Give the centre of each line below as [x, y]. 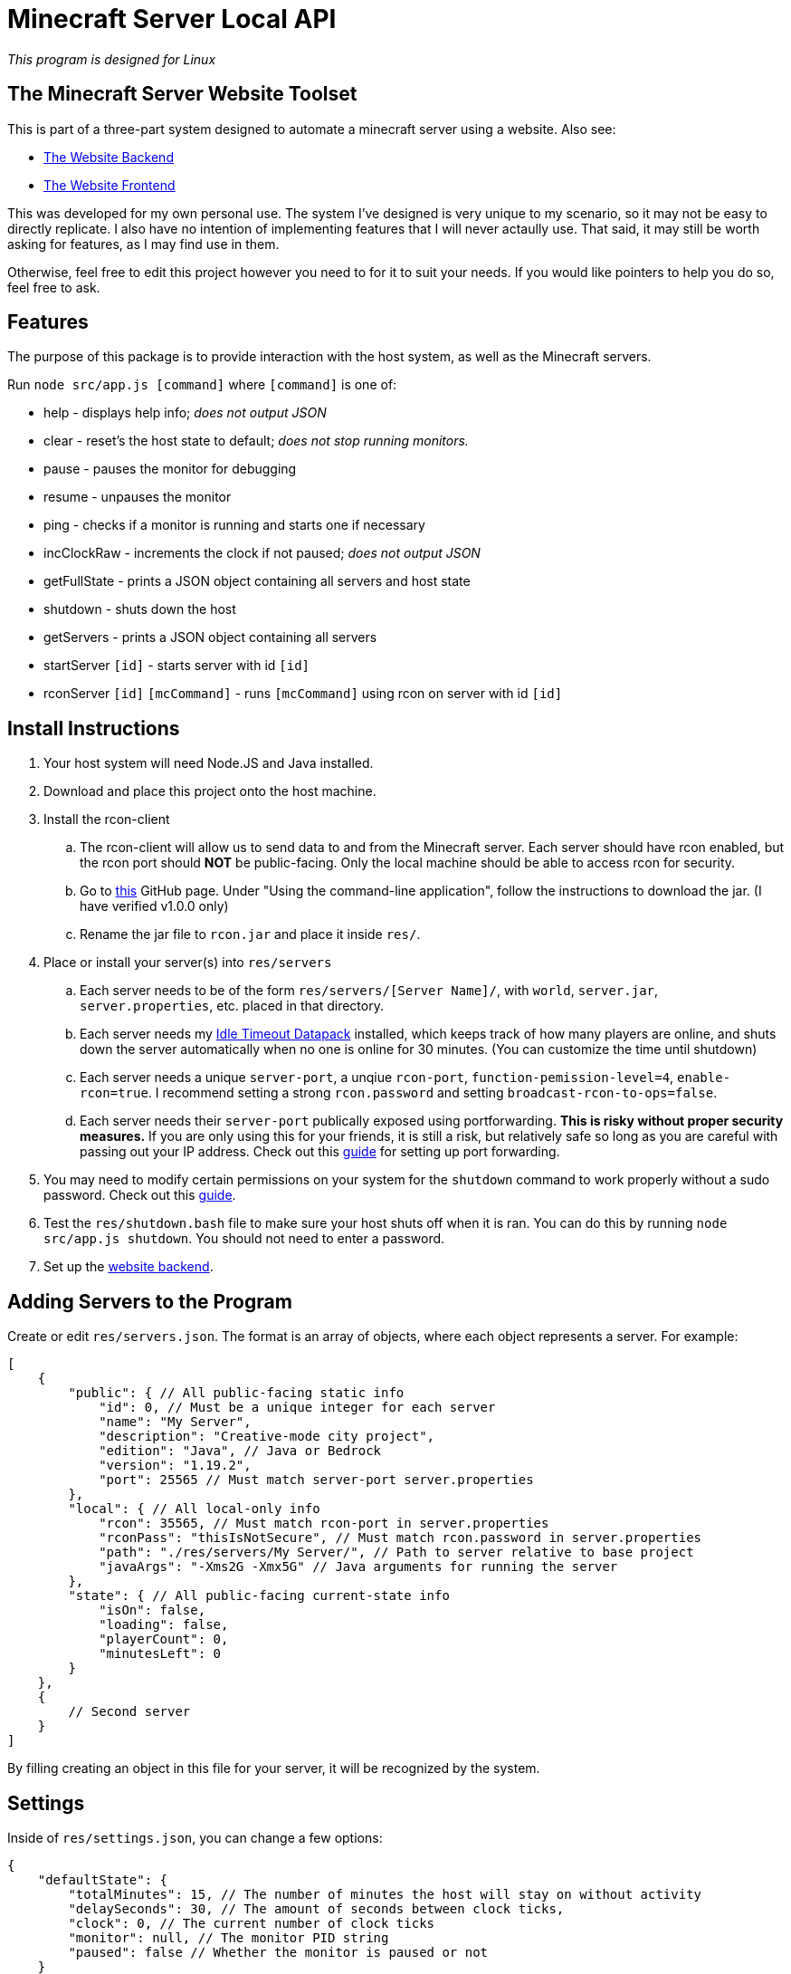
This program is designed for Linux [112, 59]
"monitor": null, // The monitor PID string [229, 1937]
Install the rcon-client [107, 819]
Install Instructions [94, 728]
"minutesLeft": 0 [160, 1654]
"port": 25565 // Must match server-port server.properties [316, 1480]
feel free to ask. [54, 287]
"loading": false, [164, 1625]
